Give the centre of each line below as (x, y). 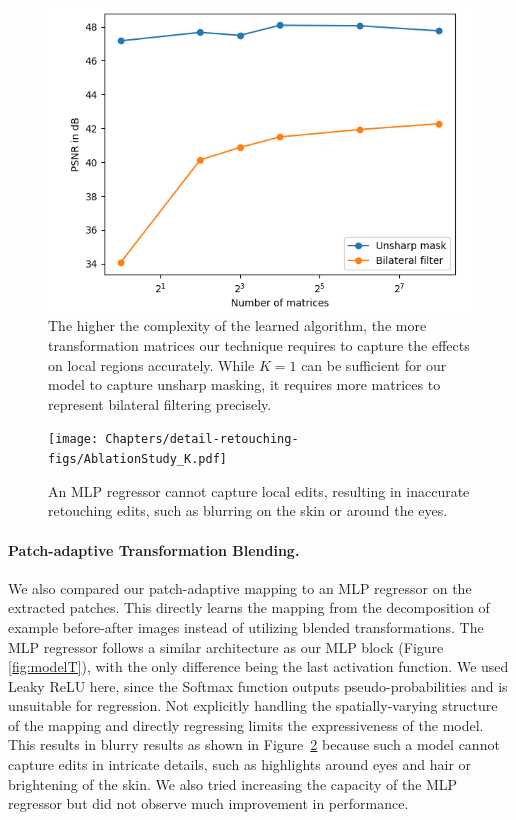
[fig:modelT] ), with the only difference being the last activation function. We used (258, 666)
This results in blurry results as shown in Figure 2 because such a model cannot (254, 744)
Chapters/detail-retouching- (202, 439)
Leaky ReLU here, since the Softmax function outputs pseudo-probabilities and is (258, 685)
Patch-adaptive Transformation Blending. (154, 549)
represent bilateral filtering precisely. (160, 403)
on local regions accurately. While (151, 364)
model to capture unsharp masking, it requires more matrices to (244, 384)
